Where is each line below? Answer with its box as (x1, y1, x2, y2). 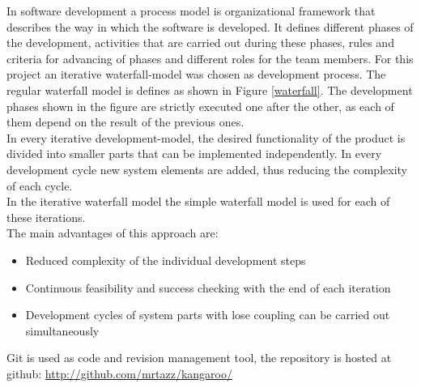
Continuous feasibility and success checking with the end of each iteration (25, 279, 391, 296)
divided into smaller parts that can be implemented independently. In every (6, 145, 382, 162)
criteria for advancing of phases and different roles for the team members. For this (6, 49, 414, 66)
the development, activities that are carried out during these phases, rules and (6, 34, 394, 51)
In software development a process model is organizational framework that (6, 2, 376, 19)
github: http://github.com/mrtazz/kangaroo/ (6, 365, 232, 382)
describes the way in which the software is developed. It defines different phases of (6, 18, 414, 35)
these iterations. (6, 208, 86, 225)
